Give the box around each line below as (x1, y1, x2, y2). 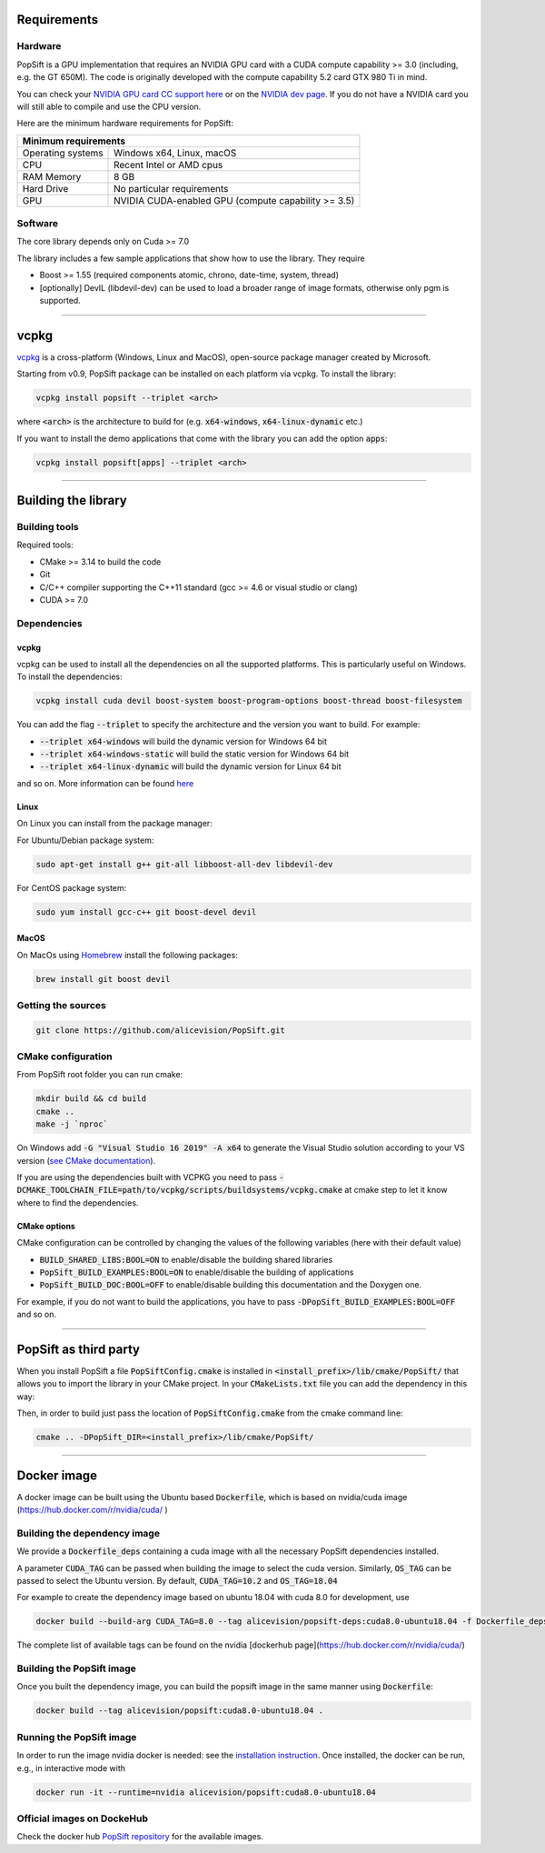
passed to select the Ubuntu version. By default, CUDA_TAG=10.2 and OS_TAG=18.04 (16, 1575, 338, 1586)
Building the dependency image (16, 1527, 161, 1539)
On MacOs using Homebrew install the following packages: (16, 949, 238, 960)
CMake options (16, 1220, 76, 1231)
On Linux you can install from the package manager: (16, 818, 213, 829)
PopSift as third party (16, 1341, 141, 1357)
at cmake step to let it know (344, 1185, 448, 1196)
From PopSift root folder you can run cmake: (16, 1069, 183, 1080)
